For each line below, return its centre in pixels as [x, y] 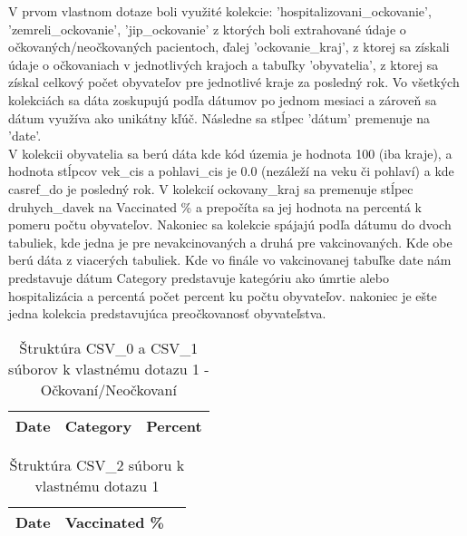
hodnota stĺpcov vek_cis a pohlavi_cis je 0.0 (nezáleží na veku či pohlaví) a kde [231, 171]
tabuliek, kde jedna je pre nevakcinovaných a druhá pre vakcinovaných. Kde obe [230, 242]
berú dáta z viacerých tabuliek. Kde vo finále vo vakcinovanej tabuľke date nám [230, 260]
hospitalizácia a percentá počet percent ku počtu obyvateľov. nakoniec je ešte [223, 295]
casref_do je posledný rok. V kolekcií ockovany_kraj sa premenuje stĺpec [211, 188]
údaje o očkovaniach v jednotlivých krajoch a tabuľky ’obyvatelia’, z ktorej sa [224, 64]
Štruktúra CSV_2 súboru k [97, 464]
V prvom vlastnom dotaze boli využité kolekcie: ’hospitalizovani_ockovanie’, [220, 11]
